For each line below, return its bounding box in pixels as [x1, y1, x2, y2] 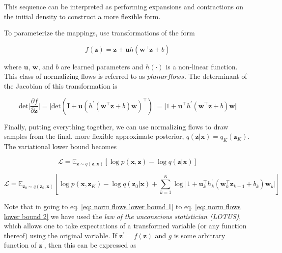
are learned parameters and [61, 61, 143, 71]
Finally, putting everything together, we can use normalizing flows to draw [4, 121, 228, 131]
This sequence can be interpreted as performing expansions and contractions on [4, 1, 244, 11]
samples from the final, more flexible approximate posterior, [4, 131, 184, 141]
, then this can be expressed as [44, 240, 137, 250]
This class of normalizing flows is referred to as [4, 71, 145, 81]
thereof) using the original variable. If [4, 230, 117, 240]
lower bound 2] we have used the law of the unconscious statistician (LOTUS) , [4, 211, 241, 221]
